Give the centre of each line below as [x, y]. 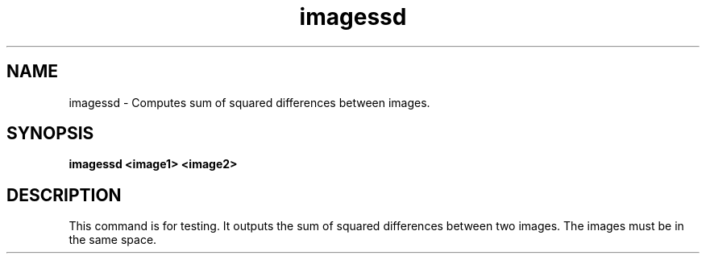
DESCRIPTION [64, 195]
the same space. [113, 240]
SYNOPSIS [50, 134]
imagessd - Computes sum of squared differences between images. [249, 102]
